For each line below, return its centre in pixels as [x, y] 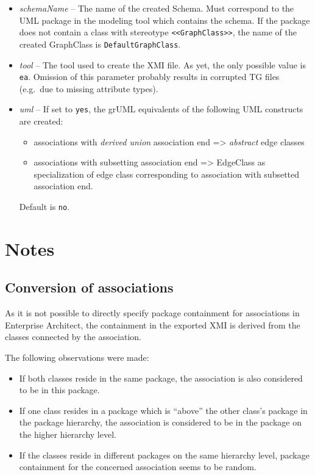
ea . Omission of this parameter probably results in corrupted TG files [149, 77]
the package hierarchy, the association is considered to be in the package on [160, 422]
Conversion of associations [89, 287]
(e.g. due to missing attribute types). [89, 88]
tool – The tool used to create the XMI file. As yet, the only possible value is [162, 64]
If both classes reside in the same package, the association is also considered [161, 378]
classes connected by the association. [73, 337]
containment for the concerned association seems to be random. [138, 467]
